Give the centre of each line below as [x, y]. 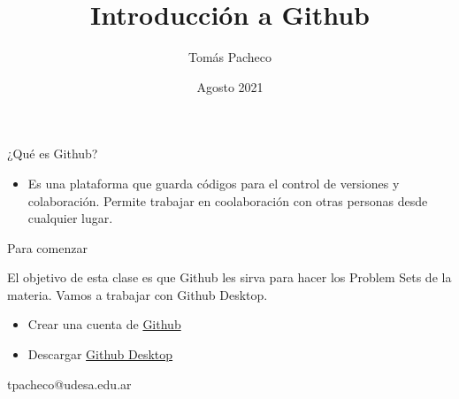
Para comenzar [47, 247]
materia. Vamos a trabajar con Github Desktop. [138, 294]
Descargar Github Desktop [100, 354]
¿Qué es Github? [53, 153]
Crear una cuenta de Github [104, 324]
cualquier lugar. [70, 218]
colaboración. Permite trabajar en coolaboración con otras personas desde [228, 200]
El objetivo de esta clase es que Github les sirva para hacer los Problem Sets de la [229, 277]
